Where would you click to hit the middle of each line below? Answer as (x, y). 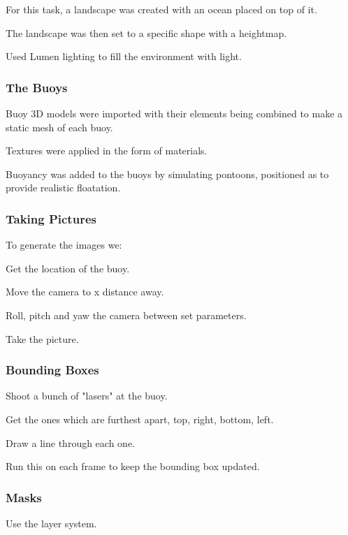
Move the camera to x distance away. (85, 292)
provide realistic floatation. (63, 188)
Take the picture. (42, 338)
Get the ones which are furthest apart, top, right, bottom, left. (140, 419)
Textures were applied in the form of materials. (107, 151)
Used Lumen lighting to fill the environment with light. (124, 56)
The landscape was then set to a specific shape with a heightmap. (146, 32)
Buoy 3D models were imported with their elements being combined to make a (174, 113)
